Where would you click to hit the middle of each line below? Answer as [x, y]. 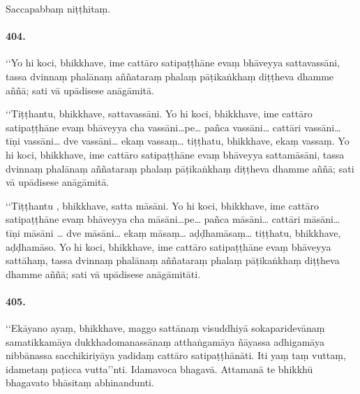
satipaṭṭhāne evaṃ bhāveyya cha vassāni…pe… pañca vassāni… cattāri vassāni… [173, 127]
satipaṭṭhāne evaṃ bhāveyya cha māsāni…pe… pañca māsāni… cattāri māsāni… [173, 219]
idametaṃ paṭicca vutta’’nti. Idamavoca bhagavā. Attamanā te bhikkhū [159, 369]
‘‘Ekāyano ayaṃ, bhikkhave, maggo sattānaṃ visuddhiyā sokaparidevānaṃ [165, 328]
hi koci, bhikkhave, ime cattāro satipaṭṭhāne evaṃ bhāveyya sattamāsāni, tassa [175, 154]
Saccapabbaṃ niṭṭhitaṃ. [58, 8]
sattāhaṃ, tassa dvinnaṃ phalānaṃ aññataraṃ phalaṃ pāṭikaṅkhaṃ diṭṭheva [173, 260]
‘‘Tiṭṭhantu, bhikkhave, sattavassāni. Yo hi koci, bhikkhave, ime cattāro [159, 114]
